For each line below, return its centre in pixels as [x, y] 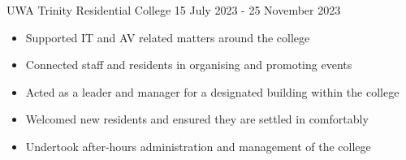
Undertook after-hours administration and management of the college [198, 146]
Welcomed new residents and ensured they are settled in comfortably [197, 119]
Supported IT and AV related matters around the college [168, 37]
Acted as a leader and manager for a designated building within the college [212, 91]
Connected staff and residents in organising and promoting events [189, 65]
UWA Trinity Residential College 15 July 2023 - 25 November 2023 [174, 10]
